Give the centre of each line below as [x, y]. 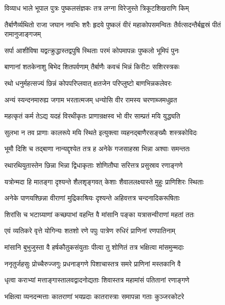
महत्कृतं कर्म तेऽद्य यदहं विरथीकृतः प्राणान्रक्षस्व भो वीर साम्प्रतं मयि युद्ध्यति [92, 116]
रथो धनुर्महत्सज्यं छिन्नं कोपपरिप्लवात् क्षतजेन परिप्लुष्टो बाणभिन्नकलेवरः [88, 83]
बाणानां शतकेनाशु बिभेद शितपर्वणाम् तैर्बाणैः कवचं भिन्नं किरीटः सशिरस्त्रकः [92, 67]
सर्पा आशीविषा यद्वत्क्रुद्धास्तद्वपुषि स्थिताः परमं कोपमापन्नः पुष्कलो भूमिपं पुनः [92, 50]
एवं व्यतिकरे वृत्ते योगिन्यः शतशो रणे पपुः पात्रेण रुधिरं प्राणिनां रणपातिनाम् [90, 231]
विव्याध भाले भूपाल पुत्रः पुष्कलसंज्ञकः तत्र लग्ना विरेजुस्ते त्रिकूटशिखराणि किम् [97, 8]
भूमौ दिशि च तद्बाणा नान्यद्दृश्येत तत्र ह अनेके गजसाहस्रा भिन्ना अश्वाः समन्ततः [97, 149]
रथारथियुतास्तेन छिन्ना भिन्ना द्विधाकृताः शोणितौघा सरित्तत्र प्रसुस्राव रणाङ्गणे [93, 165]
